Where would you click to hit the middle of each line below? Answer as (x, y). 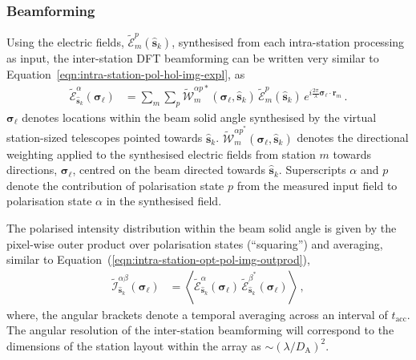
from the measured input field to (317, 185)
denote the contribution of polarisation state (115, 185)
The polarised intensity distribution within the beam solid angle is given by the (202, 227)
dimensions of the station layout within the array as (134, 345)
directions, (32, 170)
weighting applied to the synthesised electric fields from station (161, 154)
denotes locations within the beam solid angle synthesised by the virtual (199, 117)
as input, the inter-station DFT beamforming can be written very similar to (193, 57)
